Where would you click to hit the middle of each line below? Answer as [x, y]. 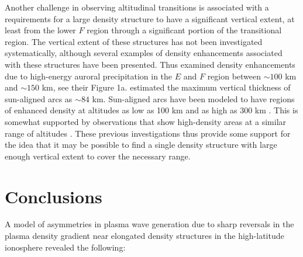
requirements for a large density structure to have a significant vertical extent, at [150, 18]
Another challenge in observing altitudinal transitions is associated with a [137, 7]
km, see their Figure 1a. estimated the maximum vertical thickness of [166, 87]
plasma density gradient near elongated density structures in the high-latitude [144, 236]
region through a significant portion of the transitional [184, 30]
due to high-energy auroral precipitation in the [89, 76]
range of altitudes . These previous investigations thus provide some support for [148, 133]
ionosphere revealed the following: [65, 247]
